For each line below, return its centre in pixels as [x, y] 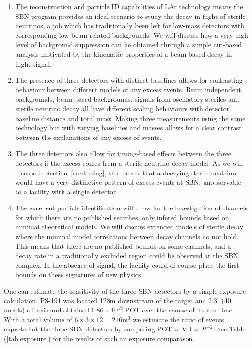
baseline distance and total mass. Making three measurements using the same [130, 118]
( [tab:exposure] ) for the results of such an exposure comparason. [99, 338]
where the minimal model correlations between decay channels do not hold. [127, 236]
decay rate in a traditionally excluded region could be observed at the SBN [127, 255]
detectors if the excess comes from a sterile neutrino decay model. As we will [129, 163]
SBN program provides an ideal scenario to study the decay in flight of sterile [130, 16]
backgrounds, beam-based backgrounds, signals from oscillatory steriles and [127, 99]
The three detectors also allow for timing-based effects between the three [123, 153]
